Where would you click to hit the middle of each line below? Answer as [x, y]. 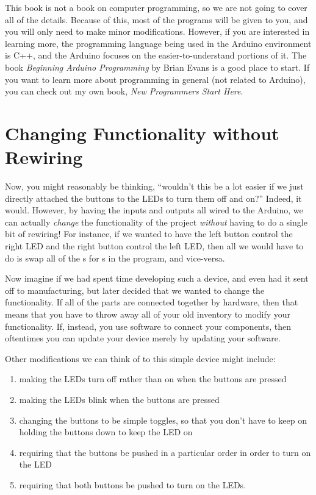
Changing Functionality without [142, 133]
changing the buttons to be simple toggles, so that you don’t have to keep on [163, 420]
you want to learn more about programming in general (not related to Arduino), [155, 79]
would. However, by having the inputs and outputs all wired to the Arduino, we [154, 210]
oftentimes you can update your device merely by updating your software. [143, 338]
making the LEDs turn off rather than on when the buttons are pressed [153, 379]
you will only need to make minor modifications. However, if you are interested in [157, 31]
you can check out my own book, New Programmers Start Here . [124, 91]
